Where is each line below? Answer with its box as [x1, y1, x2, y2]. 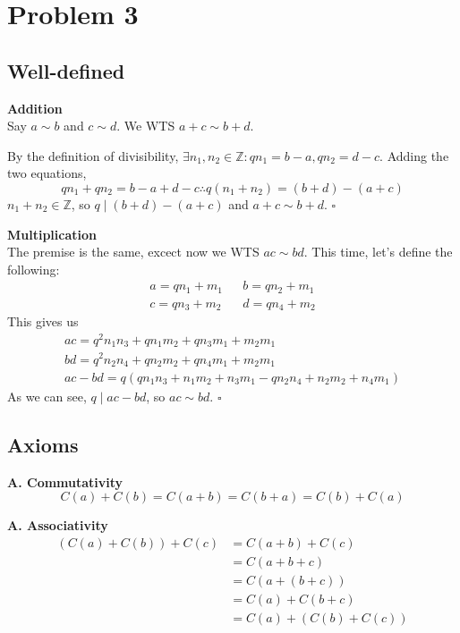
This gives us [7, 312, 79, 331]
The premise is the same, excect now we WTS [7, 242, 260, 261]
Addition [7, 98, 63, 117]
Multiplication [7, 224, 98, 243]
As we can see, [7, 387, 87, 406]
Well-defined [7, 56, 125, 84]
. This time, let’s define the [303, 242, 453, 261]
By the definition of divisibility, [7, 146, 179, 165]
